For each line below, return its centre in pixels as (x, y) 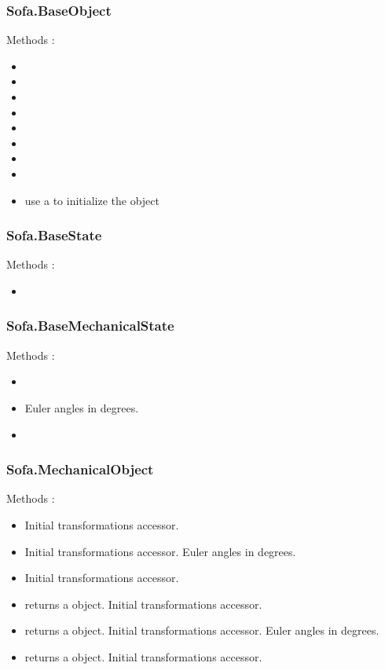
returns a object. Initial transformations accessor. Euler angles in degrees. (202, 630)
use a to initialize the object (92, 200)
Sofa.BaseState (54, 235)
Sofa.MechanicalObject (80, 469)
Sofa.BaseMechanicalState (90, 326)
